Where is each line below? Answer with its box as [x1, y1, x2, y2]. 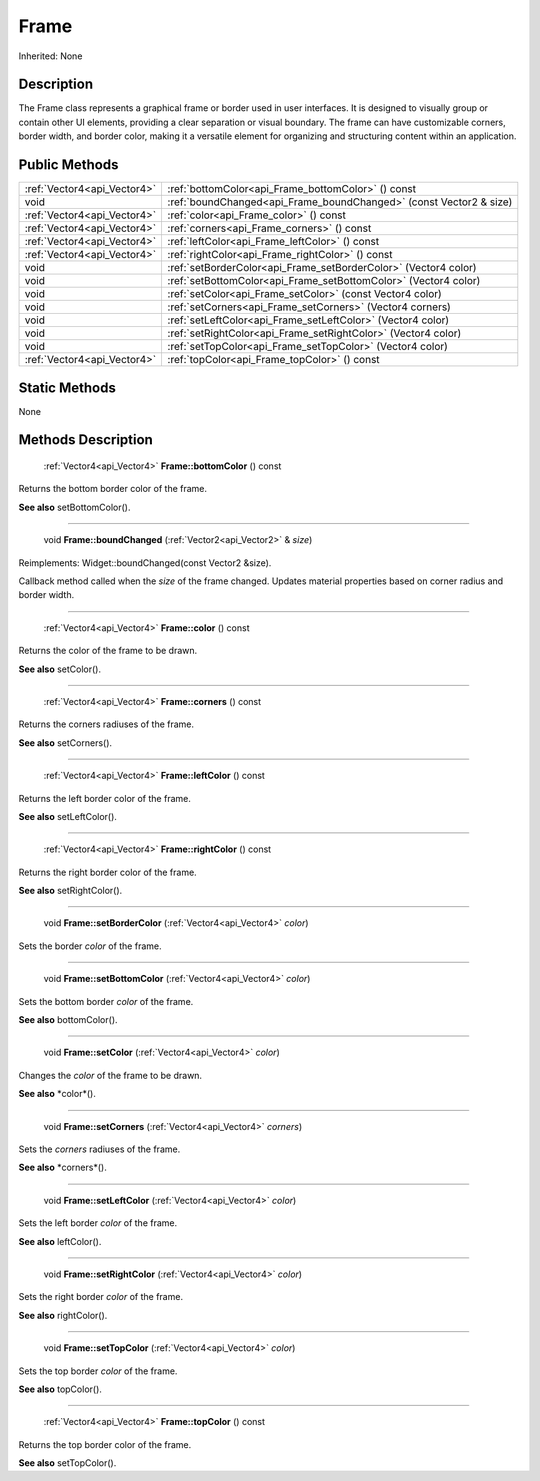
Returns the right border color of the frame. [18, 866, 197, 878]
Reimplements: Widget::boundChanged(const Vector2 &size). [18, 556, 272, 569]
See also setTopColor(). [18, 1457, 117, 1469]
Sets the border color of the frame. [18, 940, 162, 952]
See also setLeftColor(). [18, 810, 117, 822]
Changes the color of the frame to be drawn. [18, 1069, 203, 1081]
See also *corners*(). [18, 1161, 107, 1174]
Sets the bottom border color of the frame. [18, 995, 194, 1007]
